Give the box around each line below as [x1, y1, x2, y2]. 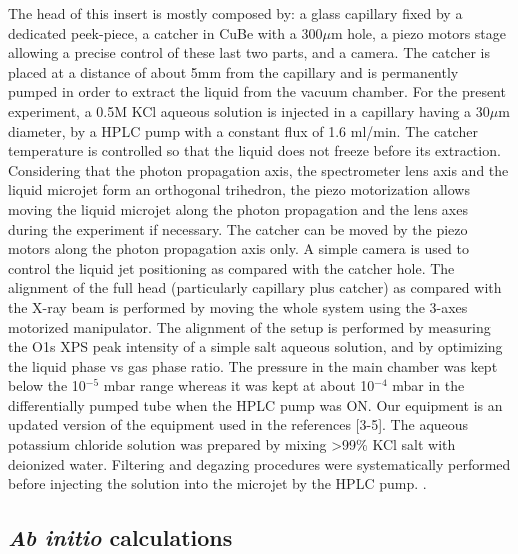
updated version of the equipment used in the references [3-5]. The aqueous [8, 414, 469, 435]
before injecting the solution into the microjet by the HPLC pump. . [8, 473, 427, 494]
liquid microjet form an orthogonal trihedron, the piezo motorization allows [8, 179, 470, 200]
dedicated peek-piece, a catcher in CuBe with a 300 [8, 22, 323, 43]
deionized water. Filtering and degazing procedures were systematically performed [8, 453, 511, 474]
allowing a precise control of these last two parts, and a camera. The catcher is [8, 42, 490, 63]
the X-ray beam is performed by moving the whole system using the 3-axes [8, 296, 468, 317]
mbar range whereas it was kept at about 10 [103, 375, 375, 396]
